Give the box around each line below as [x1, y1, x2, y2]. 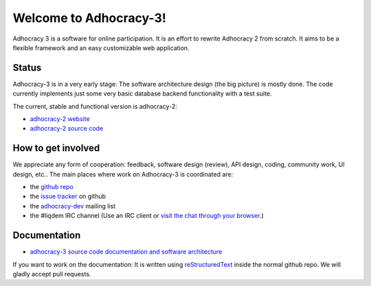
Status [12, 62, 42, 74]
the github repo [30, 183, 74, 191]
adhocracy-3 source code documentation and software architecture [30, 247, 223, 256]
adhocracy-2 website [30, 115, 91, 123]
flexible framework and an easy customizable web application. [12, 43, 190, 52]
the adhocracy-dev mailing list [30, 201, 116, 210]
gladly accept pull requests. [12, 269, 91, 278]
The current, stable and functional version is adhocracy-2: [12, 102, 178, 110]
